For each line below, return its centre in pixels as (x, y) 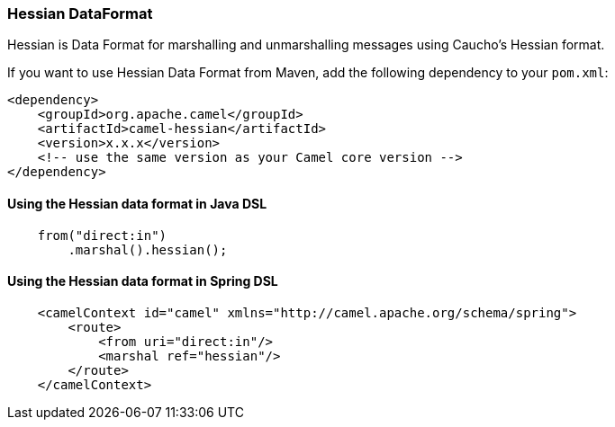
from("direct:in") (102, 235)
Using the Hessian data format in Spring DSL (143, 281)
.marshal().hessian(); (148, 249)
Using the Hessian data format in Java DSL (137, 203)
